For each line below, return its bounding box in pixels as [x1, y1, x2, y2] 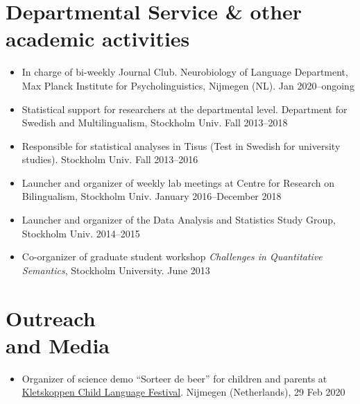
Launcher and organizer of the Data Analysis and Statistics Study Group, [22, 212, 336, 227]
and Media [6, 330, 110, 359]
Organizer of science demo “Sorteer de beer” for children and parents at [22, 371, 327, 385]
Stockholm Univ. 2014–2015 [22, 226, 140, 240]
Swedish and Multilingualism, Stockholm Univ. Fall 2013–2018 [22, 115, 288, 130]
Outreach [6, 303, 96, 332]
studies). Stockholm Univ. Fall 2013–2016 [22, 152, 198, 167]
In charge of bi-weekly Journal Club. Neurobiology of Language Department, [22, 65, 348, 79]
